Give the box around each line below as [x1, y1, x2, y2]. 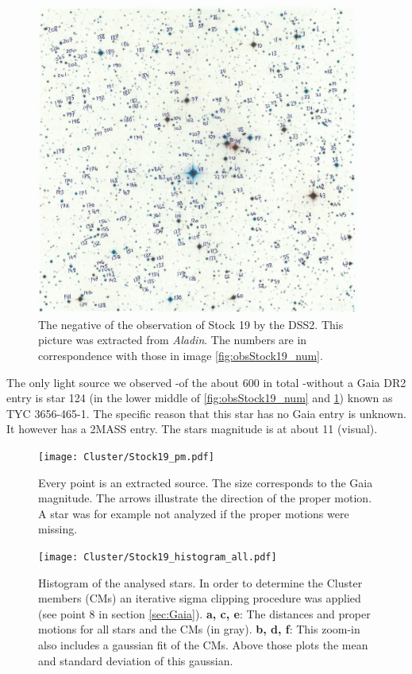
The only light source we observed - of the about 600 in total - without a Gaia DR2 [6, 374, 406, 390]
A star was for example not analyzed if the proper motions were [38, 505, 349, 521]
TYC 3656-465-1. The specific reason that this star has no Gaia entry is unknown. [6, 405, 406, 421]
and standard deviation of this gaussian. [38, 652, 233, 668]
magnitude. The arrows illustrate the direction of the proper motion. [38, 490, 372, 506]
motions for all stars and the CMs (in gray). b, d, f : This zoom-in [38, 621, 360, 637]
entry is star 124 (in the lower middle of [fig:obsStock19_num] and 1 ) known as [6, 389, 393, 406]
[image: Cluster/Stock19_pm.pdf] [38, 451, 214, 463]
